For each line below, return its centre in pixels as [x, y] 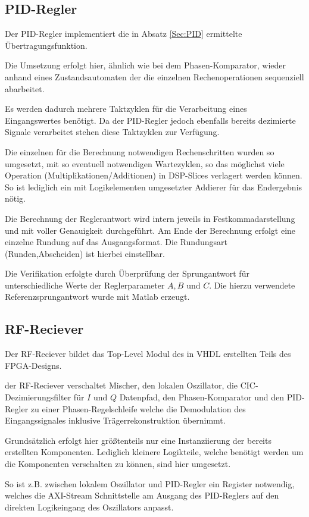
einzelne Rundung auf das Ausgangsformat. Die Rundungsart [116, 242]
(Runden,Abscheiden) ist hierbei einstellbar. [85, 253]
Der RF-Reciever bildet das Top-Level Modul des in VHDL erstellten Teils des [148, 354]
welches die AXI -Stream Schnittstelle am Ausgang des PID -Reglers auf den [142, 495]
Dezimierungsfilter [38, 397]
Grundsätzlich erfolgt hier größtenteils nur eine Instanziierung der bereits [138, 440]
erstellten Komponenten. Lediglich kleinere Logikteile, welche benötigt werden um [154, 452]
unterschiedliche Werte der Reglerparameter [85, 285]
